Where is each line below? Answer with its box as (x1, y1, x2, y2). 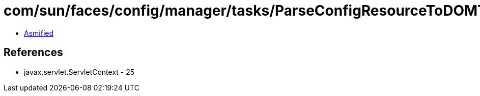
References (4, 46, 63, 59)
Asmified (24, 28, 54, 37)
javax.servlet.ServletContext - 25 (24, 67, 135, 76)
